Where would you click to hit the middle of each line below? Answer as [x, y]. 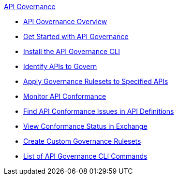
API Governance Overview [65, 21]
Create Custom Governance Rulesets [82, 141]
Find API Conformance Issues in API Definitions [99, 111]
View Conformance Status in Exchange [85, 126]
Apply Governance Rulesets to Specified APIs [96, 81]
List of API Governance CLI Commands [85, 156]
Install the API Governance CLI [72, 51]
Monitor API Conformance [65, 96]
